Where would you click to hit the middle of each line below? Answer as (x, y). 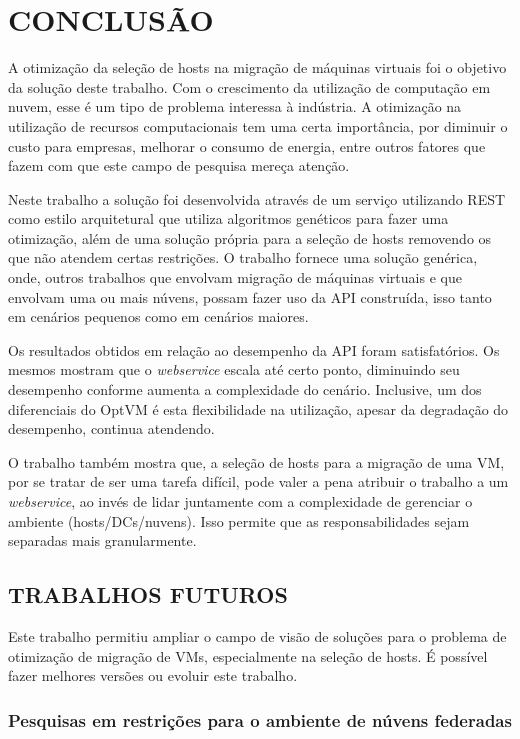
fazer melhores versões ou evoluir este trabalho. (153, 675)
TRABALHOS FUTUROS (148, 594)
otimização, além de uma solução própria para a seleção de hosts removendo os (250, 237)
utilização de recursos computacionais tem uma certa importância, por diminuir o (258, 125)
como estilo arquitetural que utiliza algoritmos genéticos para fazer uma (228, 218)
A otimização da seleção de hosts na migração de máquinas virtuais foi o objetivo (257, 67)
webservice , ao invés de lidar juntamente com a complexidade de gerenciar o (240, 501)
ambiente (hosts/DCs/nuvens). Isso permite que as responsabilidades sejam (239, 520)
